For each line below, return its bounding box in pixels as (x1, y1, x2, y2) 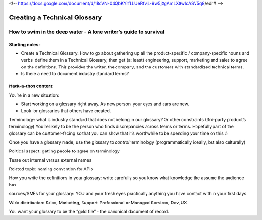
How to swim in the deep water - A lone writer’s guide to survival (9, 28, 164, 35)
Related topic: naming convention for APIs (9, 166, 93, 172)
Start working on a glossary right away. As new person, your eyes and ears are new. (21, 101, 189, 107)
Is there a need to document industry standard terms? (21, 71, 129, 77)
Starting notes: (9, 41, 40, 47)
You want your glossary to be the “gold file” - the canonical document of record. (9, 209, 169, 214)
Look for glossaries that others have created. (21, 108, 111, 114)
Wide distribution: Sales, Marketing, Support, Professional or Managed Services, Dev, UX (9, 200, 187, 205)
